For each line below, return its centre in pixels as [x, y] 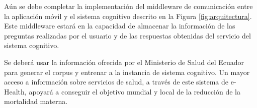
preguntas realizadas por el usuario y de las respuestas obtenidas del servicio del [127, 35]
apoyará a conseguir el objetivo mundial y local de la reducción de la [135, 91]
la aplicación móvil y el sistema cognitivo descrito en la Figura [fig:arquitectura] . [128, 16]
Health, [15, 91]
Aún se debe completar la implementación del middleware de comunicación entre [128, 6]
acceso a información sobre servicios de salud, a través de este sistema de [116, 82]
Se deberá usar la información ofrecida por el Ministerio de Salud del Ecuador [124, 62]
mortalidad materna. [36, 101]
